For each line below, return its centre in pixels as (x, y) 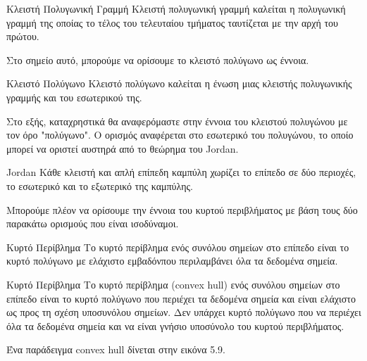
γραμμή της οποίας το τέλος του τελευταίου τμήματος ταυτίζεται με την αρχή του (173, 22)
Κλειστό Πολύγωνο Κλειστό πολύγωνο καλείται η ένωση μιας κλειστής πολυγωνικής (179, 83)
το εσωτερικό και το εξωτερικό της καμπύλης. (100, 185)
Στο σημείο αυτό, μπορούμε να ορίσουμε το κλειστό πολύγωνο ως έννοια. (158, 59)
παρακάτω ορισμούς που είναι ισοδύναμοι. (93, 223)
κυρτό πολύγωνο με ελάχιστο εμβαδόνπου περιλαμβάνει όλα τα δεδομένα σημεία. (172, 261)
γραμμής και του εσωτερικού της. (74, 97)
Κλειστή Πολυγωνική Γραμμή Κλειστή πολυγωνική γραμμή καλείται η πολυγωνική (176, 8)
